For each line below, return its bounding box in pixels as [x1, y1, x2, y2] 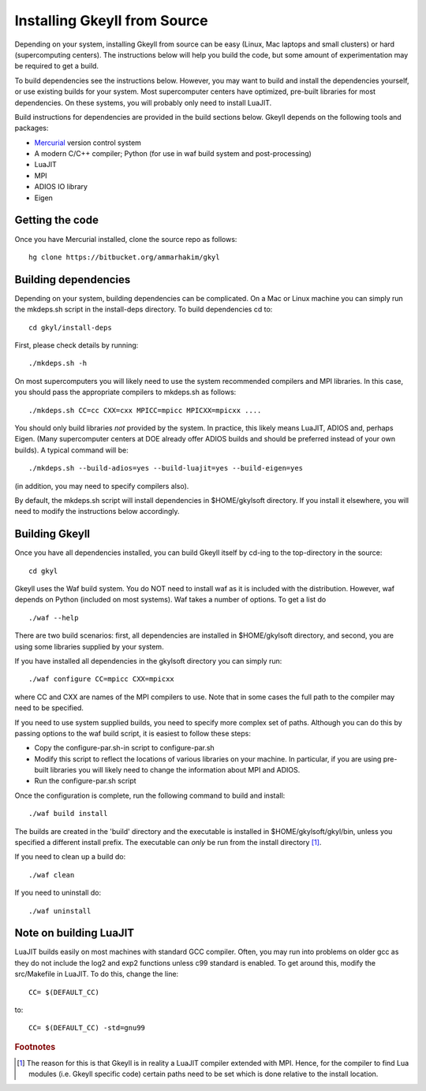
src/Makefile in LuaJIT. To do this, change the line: [14, 970, 179, 979]
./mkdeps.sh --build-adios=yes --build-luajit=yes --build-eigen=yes [28, 464, 304, 473]
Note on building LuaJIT [14, 926, 135, 940]
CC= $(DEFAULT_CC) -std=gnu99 [28, 1023, 146, 1033]
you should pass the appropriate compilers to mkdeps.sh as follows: [14, 387, 237, 397]
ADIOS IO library [34, 182, 88, 192]
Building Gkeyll [14, 527, 91, 541]
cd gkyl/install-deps [28, 323, 112, 332]
